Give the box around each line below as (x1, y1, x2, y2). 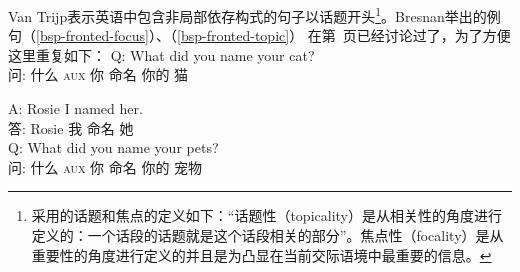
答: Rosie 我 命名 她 (8, 117, 134, 138)
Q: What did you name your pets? (8, 137, 219, 158)
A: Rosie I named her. (8, 98, 143, 119)
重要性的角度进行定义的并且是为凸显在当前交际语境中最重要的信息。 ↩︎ (31, 244, 492, 265)
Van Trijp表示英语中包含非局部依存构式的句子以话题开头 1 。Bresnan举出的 (8, 3, 487, 26)
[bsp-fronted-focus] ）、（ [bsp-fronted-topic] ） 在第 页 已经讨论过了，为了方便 (36, 25, 511, 46)
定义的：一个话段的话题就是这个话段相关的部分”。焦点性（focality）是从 (31, 225, 504, 245)
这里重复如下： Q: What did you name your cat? (8, 44, 315, 65)
